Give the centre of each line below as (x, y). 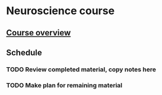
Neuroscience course (60, 11)
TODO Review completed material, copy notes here (81, 69)
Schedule (24, 52)
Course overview (39, 33)
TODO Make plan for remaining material (64, 85)
